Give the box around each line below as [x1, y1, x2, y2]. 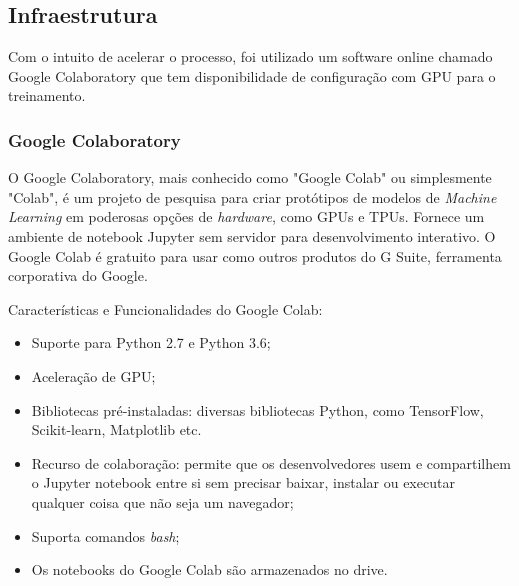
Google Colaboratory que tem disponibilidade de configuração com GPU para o [8, 65, 496, 86]
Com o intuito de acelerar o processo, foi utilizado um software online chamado [8, 46, 493, 67]
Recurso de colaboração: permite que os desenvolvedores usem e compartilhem [31, 452, 511, 473]
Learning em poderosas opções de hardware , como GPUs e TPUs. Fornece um [8, 206, 485, 227]
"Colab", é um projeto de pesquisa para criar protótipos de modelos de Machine [8, 186, 497, 207]
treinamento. [8, 85, 86, 106]
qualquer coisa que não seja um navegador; [31, 491, 294, 512]
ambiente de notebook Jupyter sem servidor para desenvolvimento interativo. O [8, 225, 496, 246]
